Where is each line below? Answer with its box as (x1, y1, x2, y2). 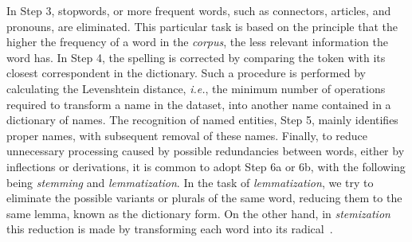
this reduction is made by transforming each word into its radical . (6, 221, 333, 237)
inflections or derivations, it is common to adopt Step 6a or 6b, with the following (6, 158, 406, 174)
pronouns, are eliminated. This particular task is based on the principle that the (6, 18, 398, 34)
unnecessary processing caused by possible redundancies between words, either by (6, 142, 405, 159)
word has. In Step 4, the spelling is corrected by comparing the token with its (6, 49, 386, 65)
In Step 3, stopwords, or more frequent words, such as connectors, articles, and (6, 2, 391, 18)
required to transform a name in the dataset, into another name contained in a (6, 96, 391, 112)
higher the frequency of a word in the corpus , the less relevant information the (6, 33, 388, 50)
